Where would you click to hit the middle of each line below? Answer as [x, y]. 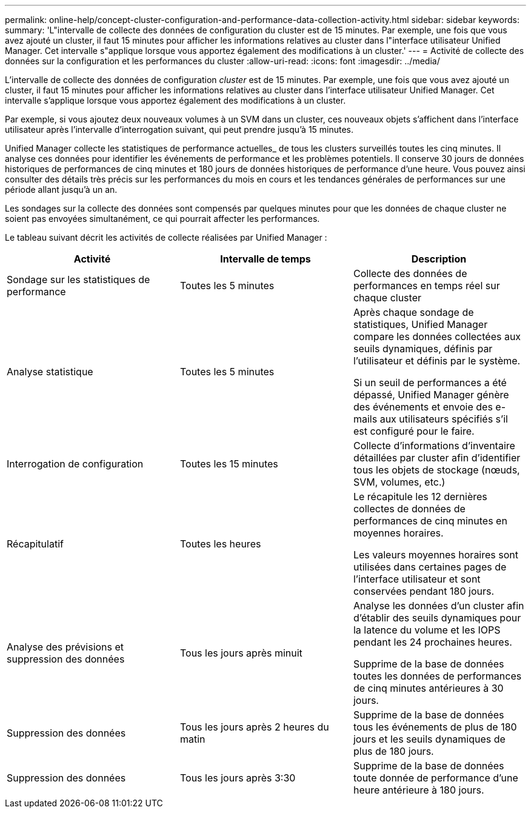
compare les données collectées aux [437, 336]
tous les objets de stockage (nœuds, [436, 470]
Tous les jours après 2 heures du [254, 727]
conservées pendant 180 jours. [424, 591]
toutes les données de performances [437, 676]
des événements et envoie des [423, 407]
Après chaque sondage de [413, 312]
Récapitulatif [35, 544]
